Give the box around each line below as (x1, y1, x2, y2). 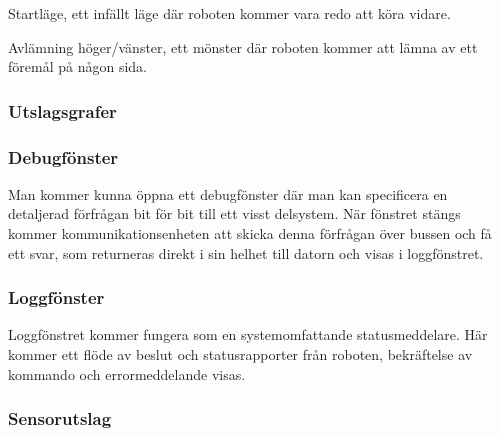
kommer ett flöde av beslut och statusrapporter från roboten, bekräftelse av (8, 344, 473, 365)
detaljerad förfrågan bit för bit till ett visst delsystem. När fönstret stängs (8, 203, 461, 224)
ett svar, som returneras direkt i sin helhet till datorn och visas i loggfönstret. (8, 242, 484, 263)
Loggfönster (8, 285, 105, 310)
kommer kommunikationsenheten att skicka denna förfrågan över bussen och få (8, 223, 492, 244)
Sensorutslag (8, 406, 112, 431)
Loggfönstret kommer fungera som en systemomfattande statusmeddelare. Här (8, 324, 488, 345)
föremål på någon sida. (8, 56, 147, 77)
